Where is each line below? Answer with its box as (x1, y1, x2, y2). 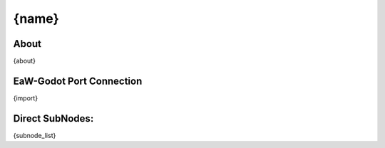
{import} (13, 93, 38, 102)
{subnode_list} (13, 131, 56, 139)
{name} (13, 11, 60, 26)
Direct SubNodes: (13, 112, 94, 125)
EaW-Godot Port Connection (13, 75, 143, 87)
